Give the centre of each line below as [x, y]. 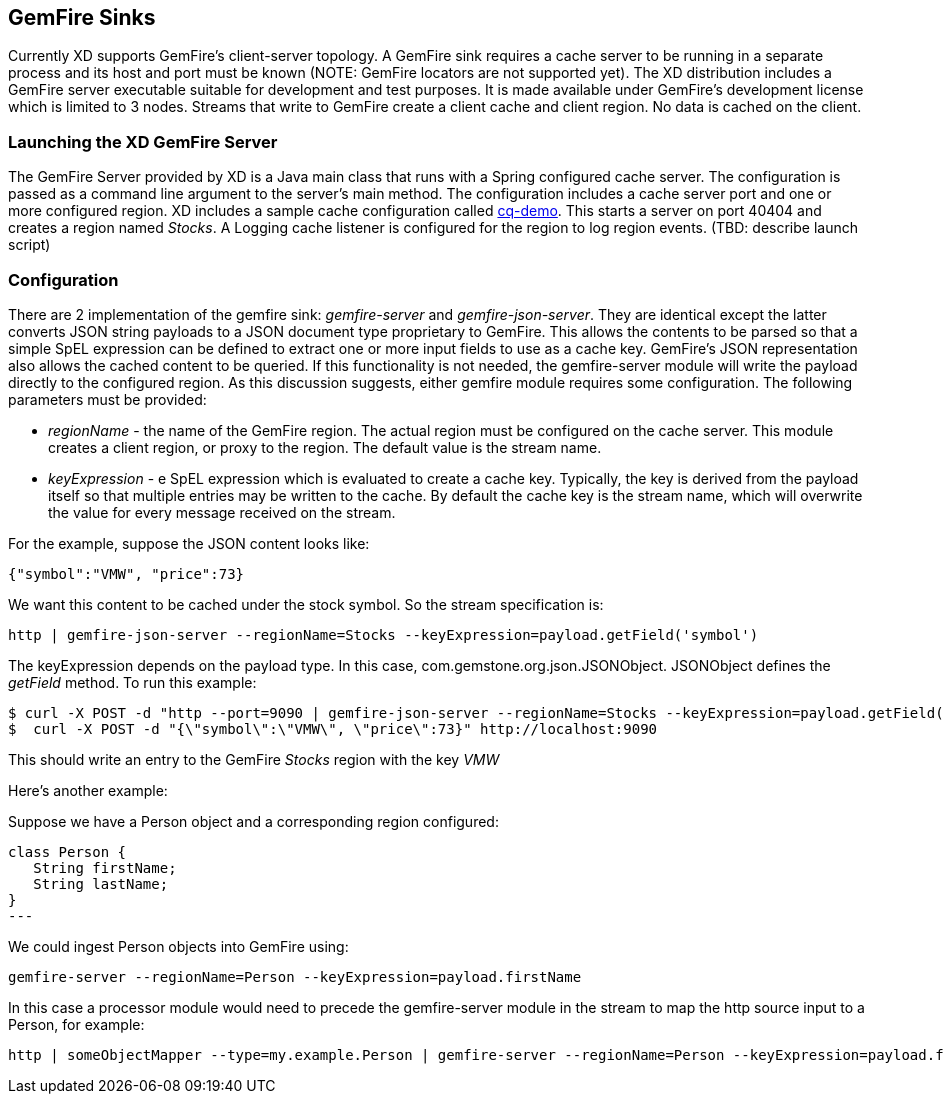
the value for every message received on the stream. [222, 512]
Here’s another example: [88, 790]
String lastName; [101, 883]
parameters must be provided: [107, 399]
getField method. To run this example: [132, 682]
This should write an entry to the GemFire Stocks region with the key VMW [254, 759]
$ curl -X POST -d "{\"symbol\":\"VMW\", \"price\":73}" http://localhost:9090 [333, 728]
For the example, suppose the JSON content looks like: [189, 543]
